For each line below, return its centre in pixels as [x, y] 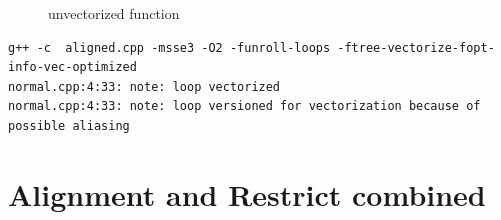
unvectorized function [114, 13]
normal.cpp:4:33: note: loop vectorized [144, 86]
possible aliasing [69, 125]
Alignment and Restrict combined [247, 193]
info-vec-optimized [72, 67]
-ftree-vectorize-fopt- [416, 47]
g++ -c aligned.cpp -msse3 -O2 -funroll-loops [169, 47]
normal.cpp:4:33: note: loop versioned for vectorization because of [244, 106]
